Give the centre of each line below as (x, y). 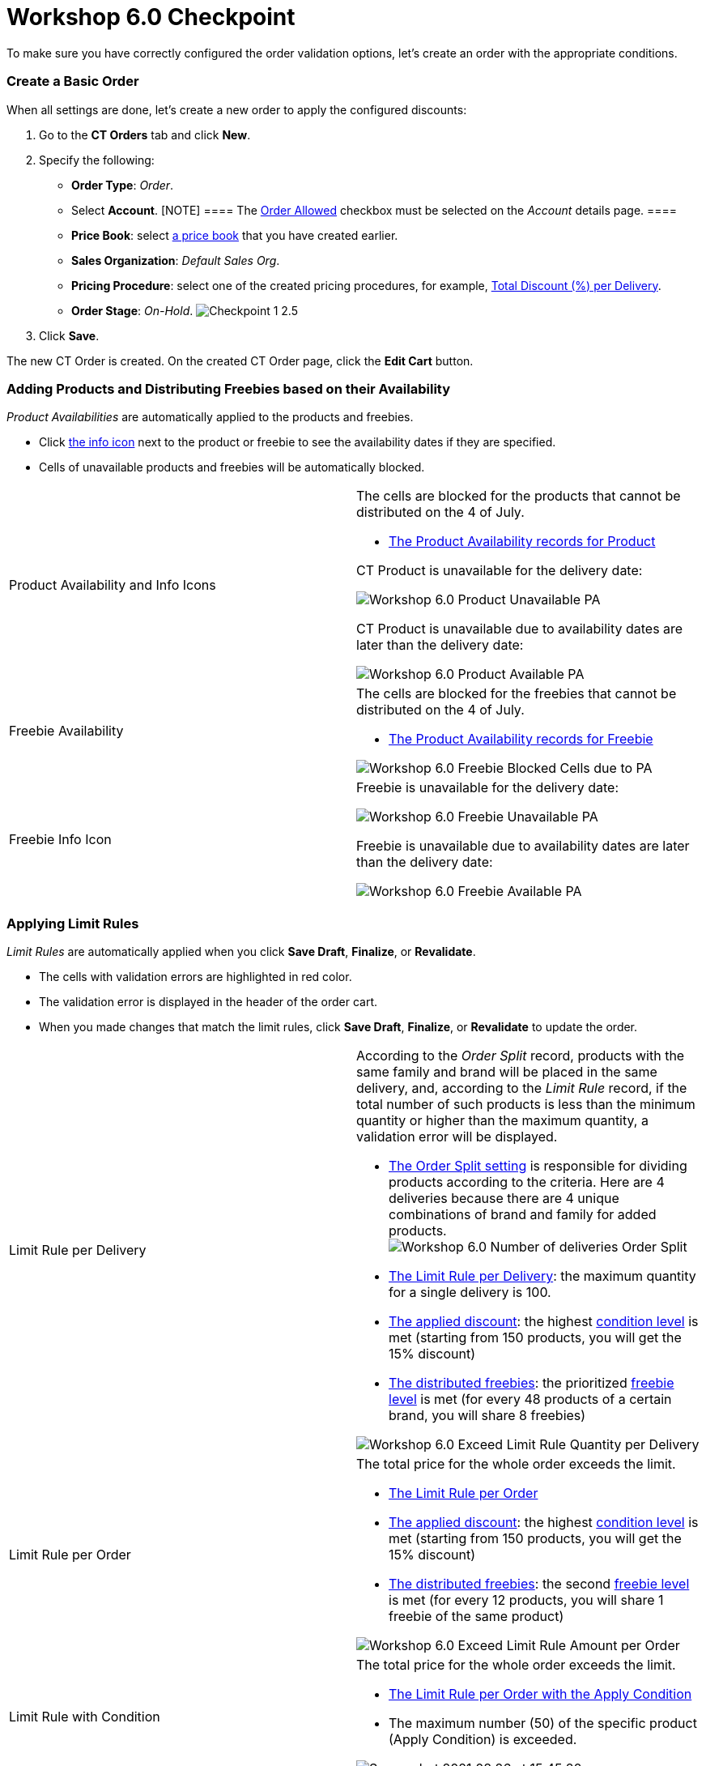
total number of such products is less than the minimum (526, 1104)
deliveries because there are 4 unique (504, 1198)
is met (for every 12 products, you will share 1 (526, 1600)
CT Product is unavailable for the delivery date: (500, 571)
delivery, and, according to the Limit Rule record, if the (522, 1088)
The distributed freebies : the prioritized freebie (532, 1383)
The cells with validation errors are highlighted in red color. (196, 977)
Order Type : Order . (123, 185)
